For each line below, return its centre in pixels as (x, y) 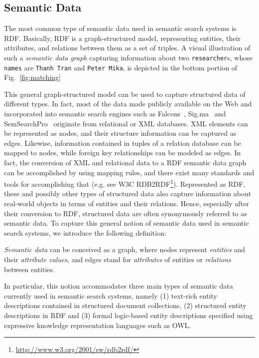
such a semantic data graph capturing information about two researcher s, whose (128, 57)
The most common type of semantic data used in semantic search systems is (120, 28)
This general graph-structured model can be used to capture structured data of (125, 94)
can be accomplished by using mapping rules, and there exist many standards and (129, 172)
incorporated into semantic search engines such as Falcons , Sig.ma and (115, 114)
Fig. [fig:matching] (32, 77)
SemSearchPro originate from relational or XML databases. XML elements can (126, 123)
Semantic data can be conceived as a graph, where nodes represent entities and (125, 249)
